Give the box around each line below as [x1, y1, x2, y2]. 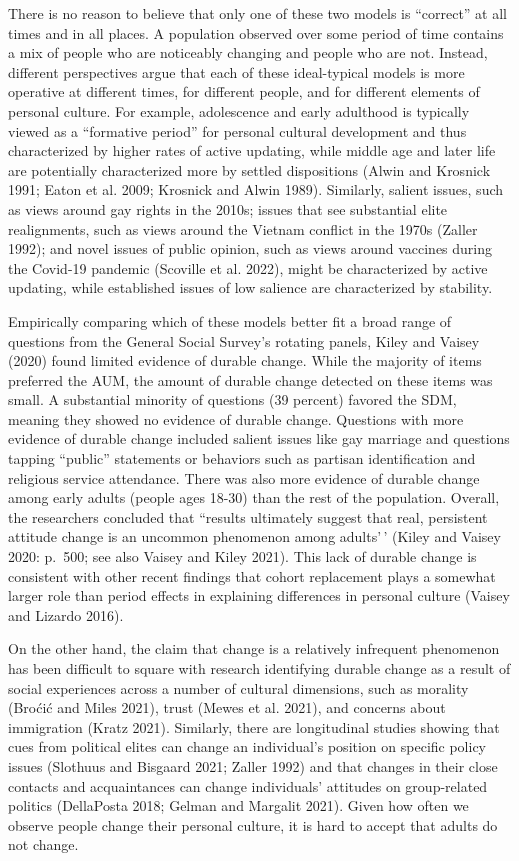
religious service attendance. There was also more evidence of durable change [8, 467, 480, 488]
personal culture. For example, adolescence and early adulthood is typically [8, 100, 470, 121]
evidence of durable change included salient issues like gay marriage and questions [8, 428, 510, 449]
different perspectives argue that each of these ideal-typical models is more [8, 61, 465, 82]
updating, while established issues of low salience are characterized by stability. [8, 277, 493, 298]
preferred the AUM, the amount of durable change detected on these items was [8, 369, 493, 390]
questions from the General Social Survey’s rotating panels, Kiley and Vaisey [8, 330, 480, 351]
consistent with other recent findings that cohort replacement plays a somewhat [8, 565, 496, 586]
